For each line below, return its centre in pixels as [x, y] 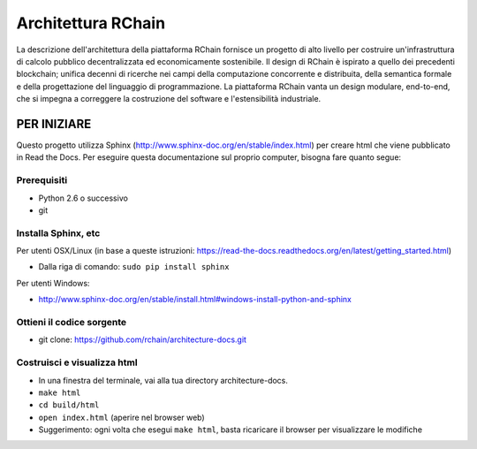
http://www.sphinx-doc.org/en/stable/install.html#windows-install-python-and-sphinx [195, 300]
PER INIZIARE [54, 124]
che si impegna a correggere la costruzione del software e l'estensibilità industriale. [169, 99]
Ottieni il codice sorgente [72, 323]
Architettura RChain [91, 23]
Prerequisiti [42, 180]
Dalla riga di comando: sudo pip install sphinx [134, 267]
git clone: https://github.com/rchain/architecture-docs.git [143, 339]
